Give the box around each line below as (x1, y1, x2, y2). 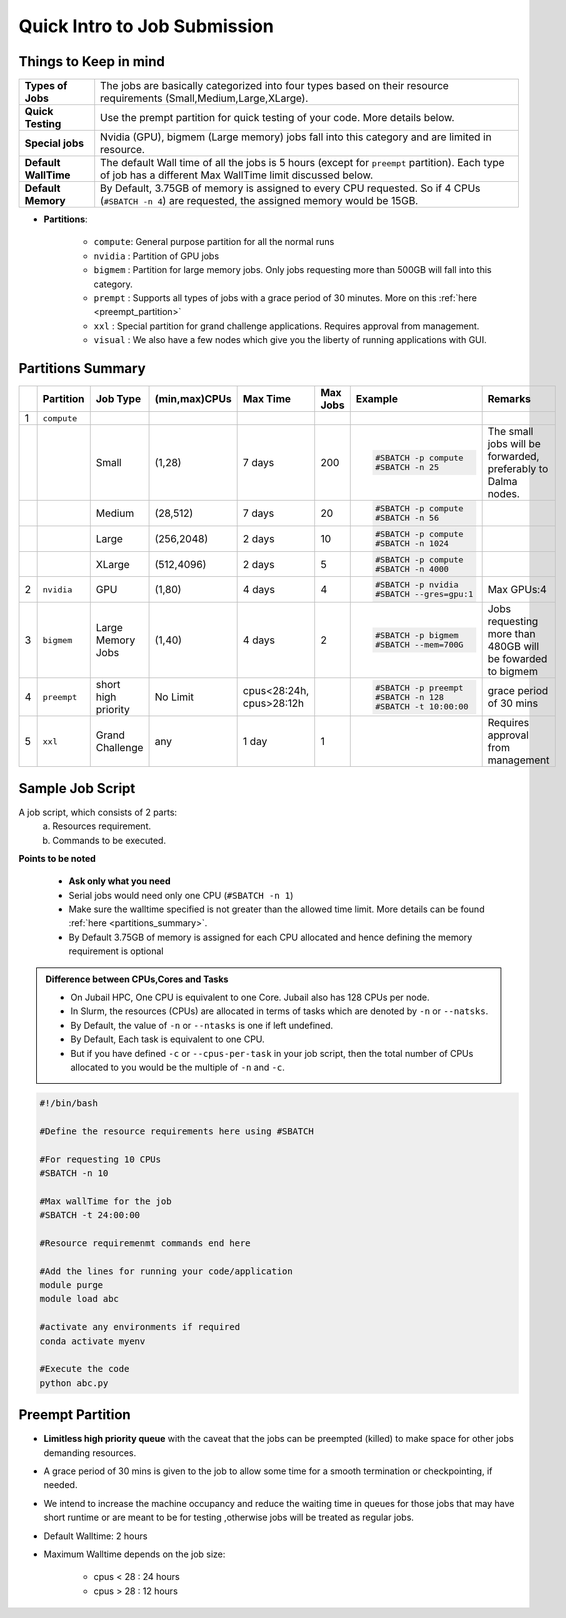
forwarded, (487, 450, 540, 464)
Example (355, 392, 399, 406)
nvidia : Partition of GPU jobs (93, 250, 220, 262)
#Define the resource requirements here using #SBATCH (39, 1125, 314, 1137)
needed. (43, 1479, 78, 1491)
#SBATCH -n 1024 (375, 538, 449, 549)
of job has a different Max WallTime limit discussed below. (100, 168, 374, 182)
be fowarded (487, 652, 548, 666)
